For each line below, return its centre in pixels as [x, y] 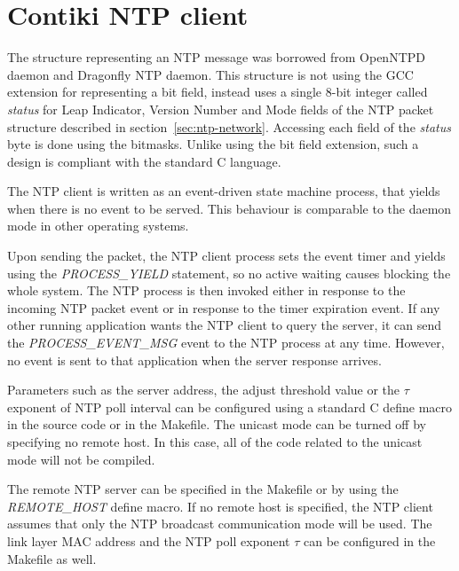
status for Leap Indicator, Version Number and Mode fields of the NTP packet [221, 109]
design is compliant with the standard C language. [144, 161]
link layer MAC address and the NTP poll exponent [149, 540]
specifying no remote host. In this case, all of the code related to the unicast [215, 442]
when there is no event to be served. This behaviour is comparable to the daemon [229, 208]
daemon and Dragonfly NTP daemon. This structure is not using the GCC [210, 74]
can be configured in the [370, 540]
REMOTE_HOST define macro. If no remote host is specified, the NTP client [220, 506]
